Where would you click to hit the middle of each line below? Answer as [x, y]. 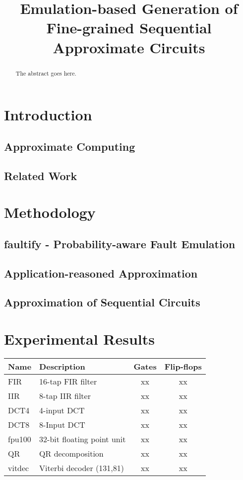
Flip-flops [183, 366]
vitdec [19, 468]
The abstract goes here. [46, 73]
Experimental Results [79, 338]
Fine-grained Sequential [129, 28]
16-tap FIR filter [68, 381]
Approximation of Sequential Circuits [102, 302]
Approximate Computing [70, 146]
